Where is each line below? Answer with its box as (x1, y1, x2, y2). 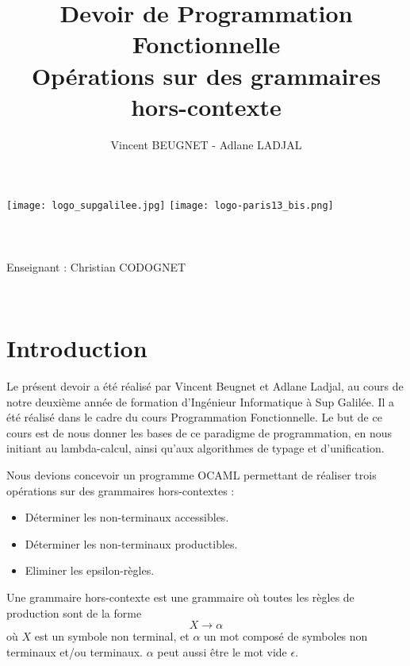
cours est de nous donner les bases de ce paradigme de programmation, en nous (6, 424, 393, 441)
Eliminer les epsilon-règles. (25, 562, 155, 579)
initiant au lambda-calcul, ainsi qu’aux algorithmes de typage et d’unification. (6, 440, 385, 456)
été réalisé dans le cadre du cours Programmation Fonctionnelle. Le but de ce (6, 409, 382, 425)
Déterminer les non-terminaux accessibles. (25, 509, 229, 525)
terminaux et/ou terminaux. (6, 643, 143, 660)
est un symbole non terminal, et (34, 628, 190, 645)
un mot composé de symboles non (204, 628, 368, 645)
